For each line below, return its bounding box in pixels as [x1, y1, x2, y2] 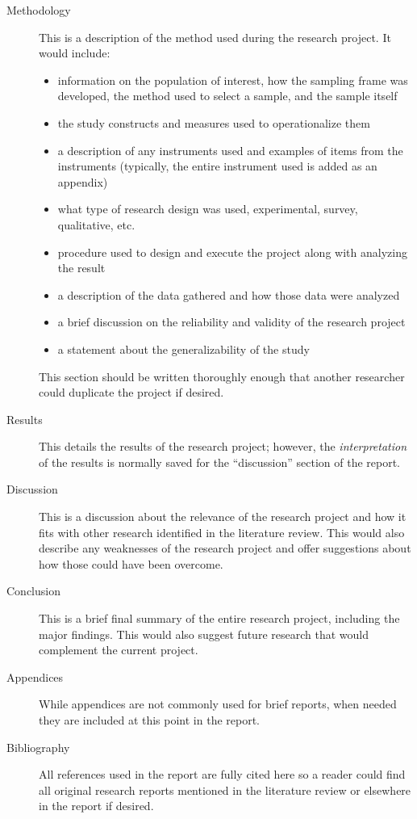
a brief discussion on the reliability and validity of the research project [57, 313, 406, 330]
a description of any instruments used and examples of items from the [57, 141, 403, 158]
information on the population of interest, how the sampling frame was [57, 71, 408, 88]
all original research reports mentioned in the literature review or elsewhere [39, 781, 411, 798]
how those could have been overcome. [39, 555, 223, 572]
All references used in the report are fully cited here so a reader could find [39, 766, 406, 783]
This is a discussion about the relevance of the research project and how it [39, 508, 407, 525]
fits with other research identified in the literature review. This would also [39, 523, 405, 540]
